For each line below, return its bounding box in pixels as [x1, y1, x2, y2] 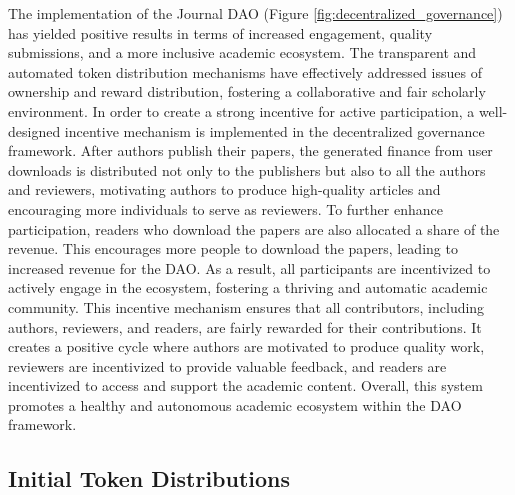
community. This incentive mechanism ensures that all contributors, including [8, 296, 485, 317]
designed [8, 120, 61, 141]
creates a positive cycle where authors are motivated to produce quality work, [8, 336, 485, 357]
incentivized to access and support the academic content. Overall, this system [8, 375, 483, 396]
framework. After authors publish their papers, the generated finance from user [8, 140, 493, 161]
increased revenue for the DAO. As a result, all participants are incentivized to [8, 257, 491, 278]
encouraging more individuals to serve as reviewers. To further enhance [8, 198, 443, 219]
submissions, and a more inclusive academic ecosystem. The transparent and [8, 42, 477, 63]
